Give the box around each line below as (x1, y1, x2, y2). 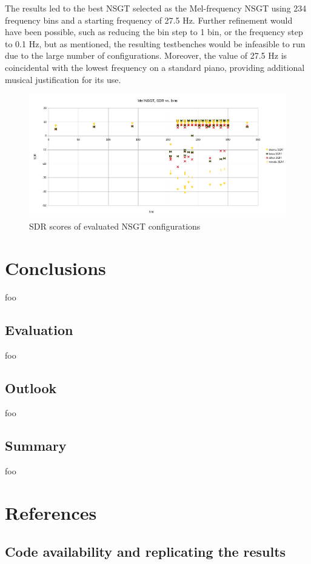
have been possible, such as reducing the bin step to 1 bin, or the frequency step (5, 25, 303, 38)
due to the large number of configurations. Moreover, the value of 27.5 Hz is (5, 49, 287, 62)
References (5, 500, 97, 525)
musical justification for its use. (5, 73, 121, 85)
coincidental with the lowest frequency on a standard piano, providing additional (5, 61, 305, 73)
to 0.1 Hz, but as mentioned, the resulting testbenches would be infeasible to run (5, 37, 306, 50)
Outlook (5, 378, 57, 397)
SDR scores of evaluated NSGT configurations (29, 220, 201, 233)
